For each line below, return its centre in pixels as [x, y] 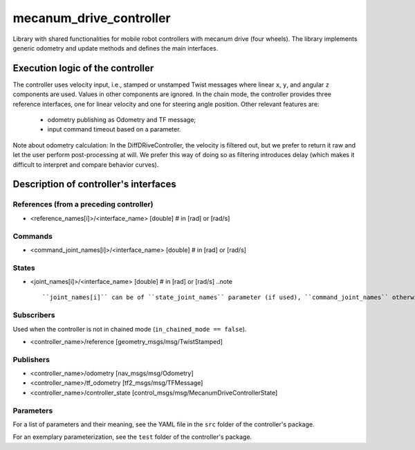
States [24, 268]
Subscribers [34, 315]
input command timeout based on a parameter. [114, 129]
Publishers [31, 359]
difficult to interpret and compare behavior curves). [86, 164]
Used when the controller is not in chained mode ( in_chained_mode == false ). [130, 329]
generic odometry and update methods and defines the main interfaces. [116, 48]
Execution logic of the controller [83, 68]
